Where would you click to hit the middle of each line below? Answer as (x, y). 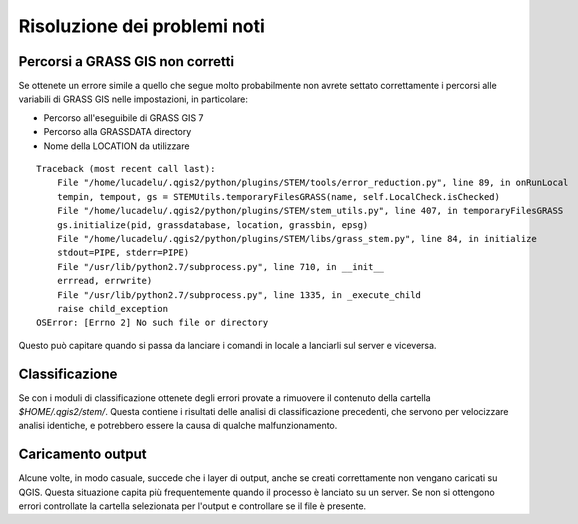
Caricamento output (82, 454)
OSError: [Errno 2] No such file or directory (152, 323)
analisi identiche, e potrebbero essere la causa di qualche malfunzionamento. (178, 426)
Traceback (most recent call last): (126, 169)
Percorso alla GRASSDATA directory (117, 132)
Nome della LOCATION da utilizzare (116, 146)
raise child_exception (112, 308)
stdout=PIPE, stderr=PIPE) (123, 253)
